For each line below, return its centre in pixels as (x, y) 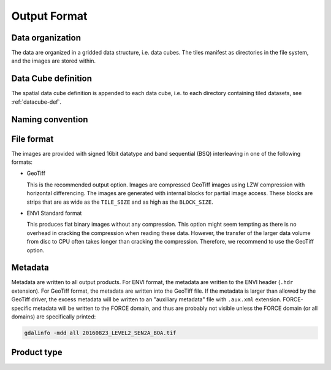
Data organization (46, 38)
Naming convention (50, 119)
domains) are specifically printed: (54, 317)
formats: (22, 162)
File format (32, 139)
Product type (37, 353)
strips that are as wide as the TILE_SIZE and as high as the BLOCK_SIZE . (120, 202)
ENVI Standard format (54, 213)
